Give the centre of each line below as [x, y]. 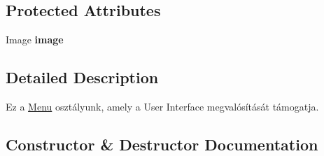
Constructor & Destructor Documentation [162, 144]
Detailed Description [82, 77]
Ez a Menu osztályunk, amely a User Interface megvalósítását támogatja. [162, 106]
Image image [35, 40]
